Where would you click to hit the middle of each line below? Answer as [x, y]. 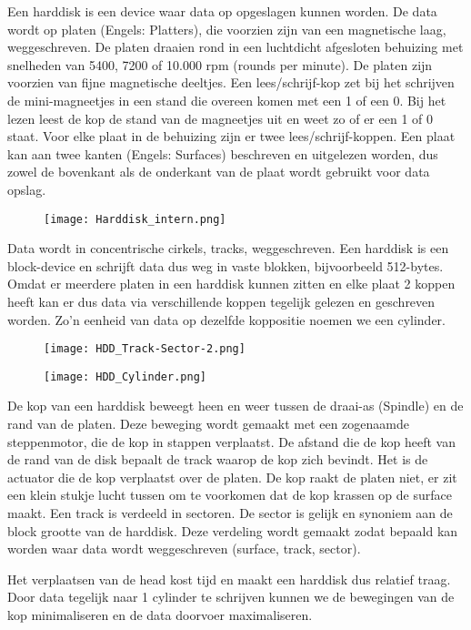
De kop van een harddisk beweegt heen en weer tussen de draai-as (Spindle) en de [235, 406]
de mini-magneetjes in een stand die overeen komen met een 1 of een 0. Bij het [227, 100]
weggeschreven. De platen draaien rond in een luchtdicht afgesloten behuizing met [235, 47]
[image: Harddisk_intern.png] [135, 219]
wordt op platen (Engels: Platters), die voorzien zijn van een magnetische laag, [227, 29]
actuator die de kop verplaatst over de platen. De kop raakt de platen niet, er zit [232, 477]
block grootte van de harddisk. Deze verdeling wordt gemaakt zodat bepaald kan [233, 530]
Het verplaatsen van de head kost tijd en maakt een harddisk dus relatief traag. [229, 579]
